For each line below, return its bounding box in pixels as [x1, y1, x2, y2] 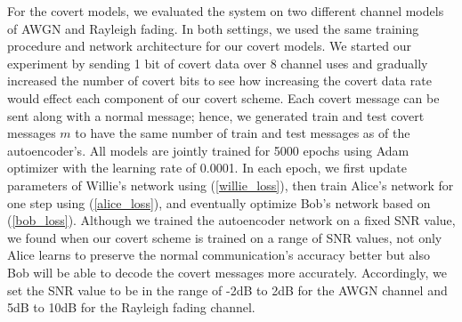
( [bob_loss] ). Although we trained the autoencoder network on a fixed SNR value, [7, 211, 456, 229]
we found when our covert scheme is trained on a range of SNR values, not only [7, 228, 442, 246]
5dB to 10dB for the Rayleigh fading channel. [7, 298, 255, 317]
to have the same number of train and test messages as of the [75, 124, 410, 142]
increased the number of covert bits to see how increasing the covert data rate [7, 71, 432, 90]
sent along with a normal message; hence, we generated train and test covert [7, 106, 425, 125]
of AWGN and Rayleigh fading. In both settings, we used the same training [7, 19, 419, 37]
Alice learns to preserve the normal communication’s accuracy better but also [7, 246, 430, 264]
